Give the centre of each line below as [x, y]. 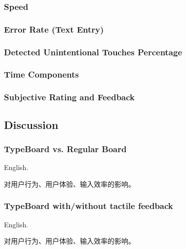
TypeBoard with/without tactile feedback [89, 206]
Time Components [41, 74]
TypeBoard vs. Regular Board [65, 148]
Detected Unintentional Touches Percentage [93, 52]
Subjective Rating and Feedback [70, 97]
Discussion [31, 124]
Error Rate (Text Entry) [54, 29]
